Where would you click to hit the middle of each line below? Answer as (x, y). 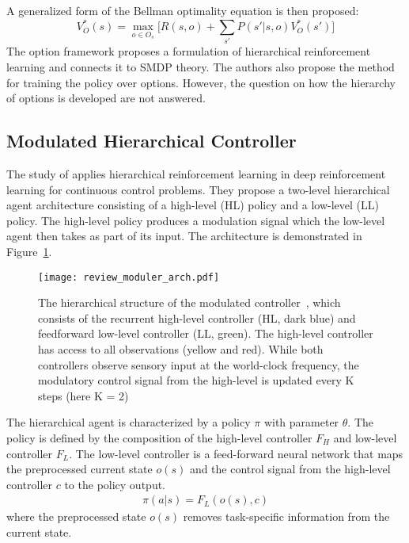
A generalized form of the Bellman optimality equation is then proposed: (183, 10)
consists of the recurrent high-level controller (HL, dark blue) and (197, 317)
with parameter (301, 422)
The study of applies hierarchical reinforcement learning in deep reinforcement (196, 174)
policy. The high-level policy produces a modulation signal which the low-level (196, 220)
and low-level (365, 437)
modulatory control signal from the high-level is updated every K (196, 380)
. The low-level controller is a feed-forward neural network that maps (236, 453)
